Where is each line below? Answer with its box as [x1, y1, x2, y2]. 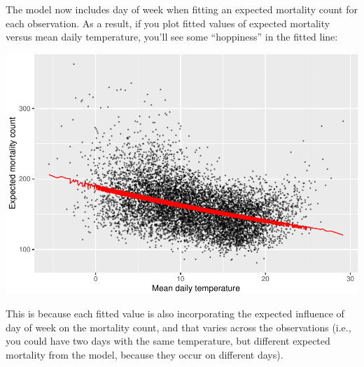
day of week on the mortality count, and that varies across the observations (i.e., [6, 319, 351, 334]
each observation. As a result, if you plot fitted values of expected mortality [6, 15, 330, 30]
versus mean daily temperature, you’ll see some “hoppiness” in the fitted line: [6, 29, 338, 44]
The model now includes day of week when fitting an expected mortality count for [6, 2, 358, 16]
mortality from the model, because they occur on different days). [6, 347, 283, 361]
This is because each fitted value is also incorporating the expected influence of [6, 306, 344, 321]
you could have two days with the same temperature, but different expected [6, 333, 330, 348]
